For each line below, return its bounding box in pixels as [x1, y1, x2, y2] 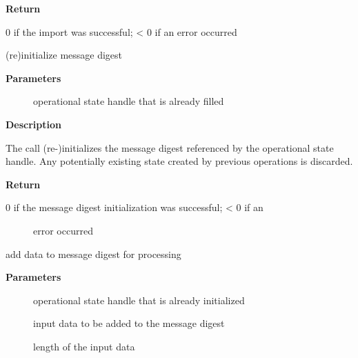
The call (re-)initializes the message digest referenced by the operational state [6, 140, 334, 155]
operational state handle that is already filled [33, 94, 224, 108]
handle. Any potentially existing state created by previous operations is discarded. [6, 154, 353, 168]
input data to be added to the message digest [33, 316, 225, 330]
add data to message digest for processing [6, 246, 181, 261]
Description [6, 117, 62, 131]
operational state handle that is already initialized [33, 292, 245, 307]
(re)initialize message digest [6, 48, 123, 62]
